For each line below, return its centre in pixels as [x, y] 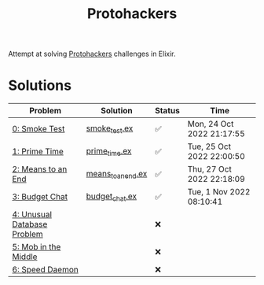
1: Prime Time [38, 152]
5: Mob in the [37, 247]
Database [30, 224]
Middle [25, 257]
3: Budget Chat [40, 197]
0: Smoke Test [38, 129]
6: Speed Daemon [45, 270]
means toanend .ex [117, 174]
